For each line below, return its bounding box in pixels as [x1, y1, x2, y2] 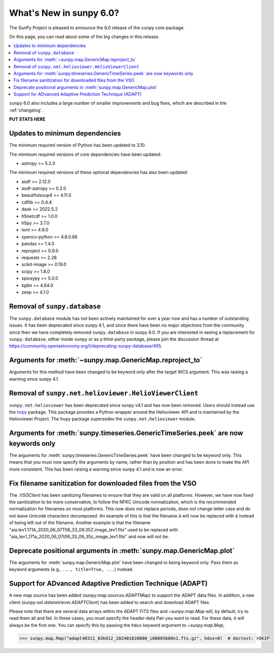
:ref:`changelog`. [9, 107, 43, 113]
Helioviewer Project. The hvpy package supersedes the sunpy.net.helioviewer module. [9, 416, 196, 422]
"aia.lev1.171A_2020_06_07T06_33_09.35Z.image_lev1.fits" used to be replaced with [9, 526, 178, 532]
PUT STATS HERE [9, 116, 45, 122]
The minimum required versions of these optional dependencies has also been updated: [9, 170, 188, 175]
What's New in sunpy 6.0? [9, 7, 119, 18]
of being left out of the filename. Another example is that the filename [9, 520, 151, 526]
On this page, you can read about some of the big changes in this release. [9, 34, 160, 40]
